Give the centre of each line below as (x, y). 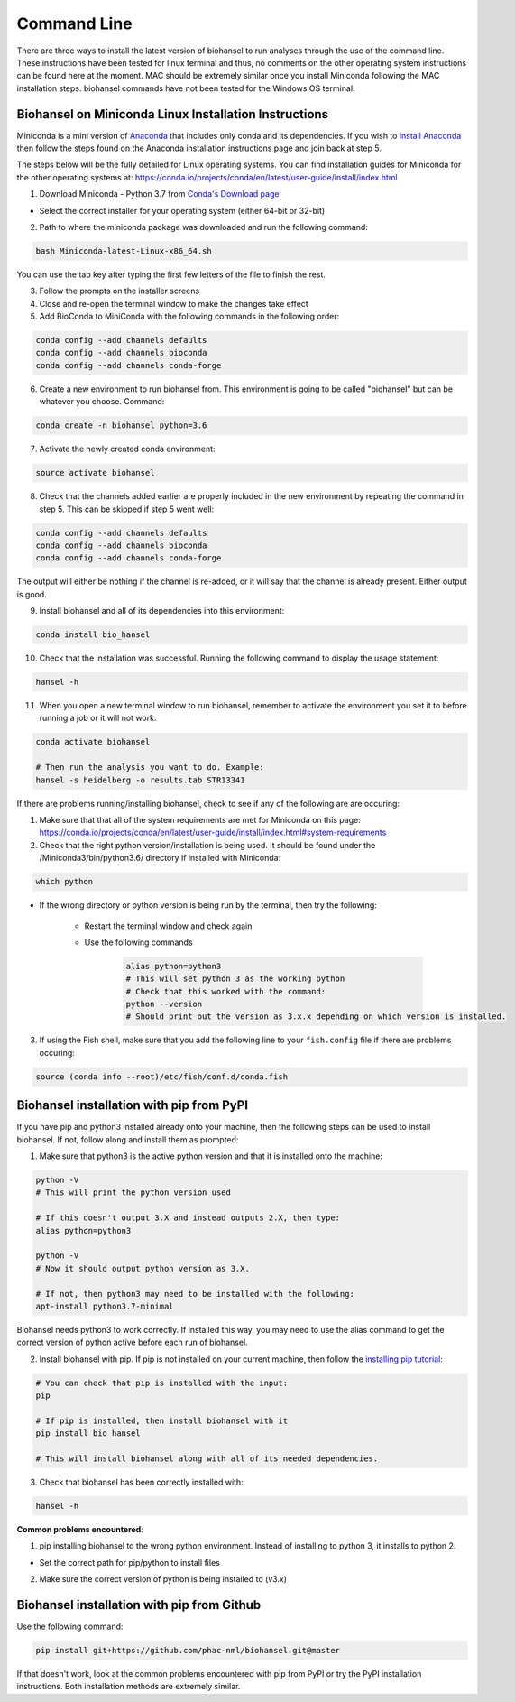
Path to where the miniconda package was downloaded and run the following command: (204, 227)
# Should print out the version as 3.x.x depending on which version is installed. (316, 1017)
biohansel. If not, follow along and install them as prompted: (128, 1139)
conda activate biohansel (93, 742)
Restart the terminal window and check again (168, 926)
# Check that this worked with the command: (226, 991)
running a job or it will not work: (98, 718)
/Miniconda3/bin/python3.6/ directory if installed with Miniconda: (160, 858)
